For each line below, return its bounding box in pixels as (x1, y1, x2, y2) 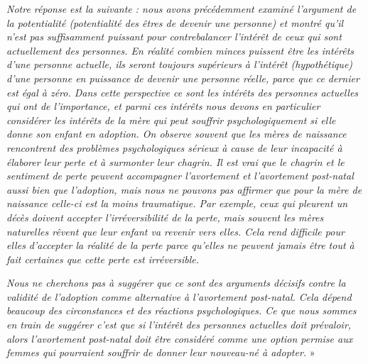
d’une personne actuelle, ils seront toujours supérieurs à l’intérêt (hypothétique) (6, 57, 353, 72)
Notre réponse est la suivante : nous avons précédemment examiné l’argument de (6, 1, 357, 16)
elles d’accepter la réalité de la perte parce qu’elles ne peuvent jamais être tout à (6, 238, 355, 253)
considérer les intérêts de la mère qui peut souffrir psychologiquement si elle (6, 112, 336, 127)
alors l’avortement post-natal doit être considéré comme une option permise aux (6, 331, 353, 346)
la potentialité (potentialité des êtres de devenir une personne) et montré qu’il (6, 15, 344, 30)
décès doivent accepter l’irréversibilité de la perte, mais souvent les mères (6, 209, 324, 224)
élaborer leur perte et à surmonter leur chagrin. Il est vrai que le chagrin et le (6, 154, 345, 169)
